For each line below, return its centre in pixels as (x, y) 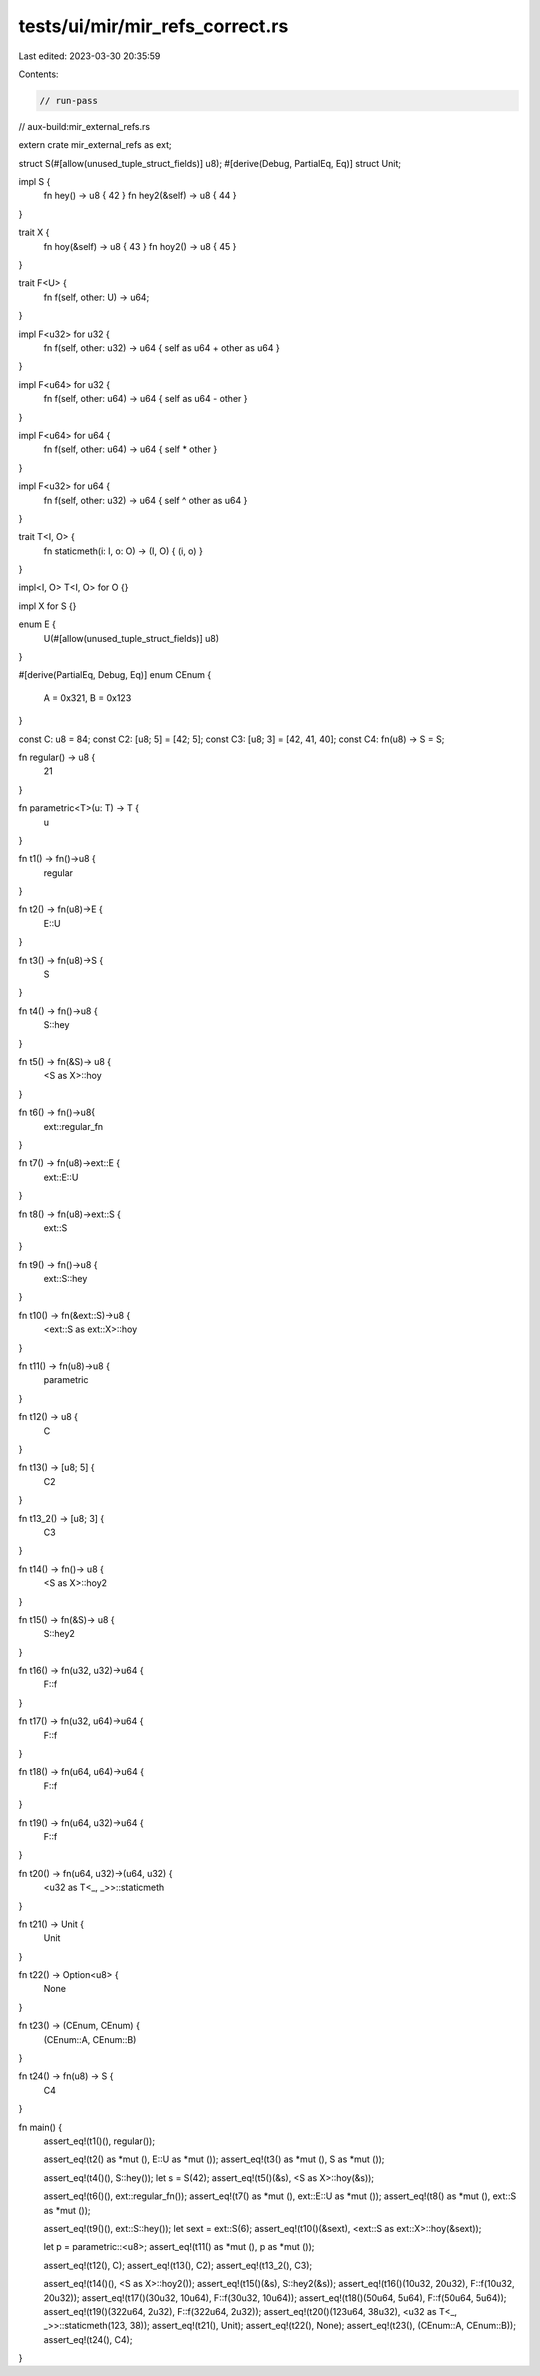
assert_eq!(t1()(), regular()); (99, 2141)
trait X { (34, 232)
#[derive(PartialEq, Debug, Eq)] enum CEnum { (115, 675)
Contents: (38, 74)
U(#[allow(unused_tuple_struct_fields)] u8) (131, 638)
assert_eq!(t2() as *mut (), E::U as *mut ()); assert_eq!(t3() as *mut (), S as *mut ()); (214, 2159)
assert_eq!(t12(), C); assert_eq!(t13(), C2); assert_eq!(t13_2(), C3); (178, 2265)
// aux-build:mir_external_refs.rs (84, 126)
